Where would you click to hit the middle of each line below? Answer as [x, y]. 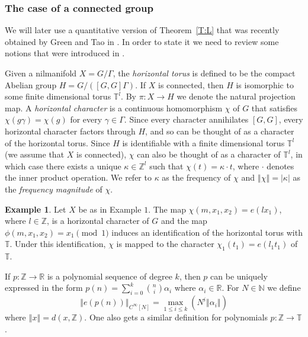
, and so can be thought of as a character [220, 131]
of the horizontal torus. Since [57, 142]
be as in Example [110, 209]
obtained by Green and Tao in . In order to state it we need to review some [142, 41]
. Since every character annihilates [186, 119]
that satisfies [275, 107]
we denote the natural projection [236, 96]
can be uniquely [239, 276]
